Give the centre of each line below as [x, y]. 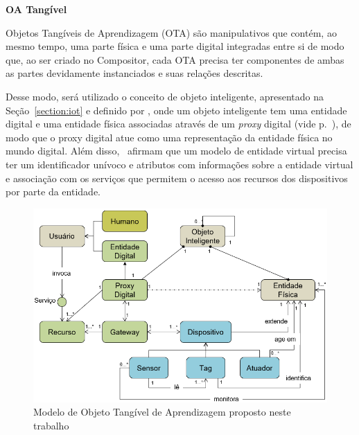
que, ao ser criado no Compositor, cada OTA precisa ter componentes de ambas [175, 59]
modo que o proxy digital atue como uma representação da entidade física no [169, 137]
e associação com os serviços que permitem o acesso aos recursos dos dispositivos [177, 178]
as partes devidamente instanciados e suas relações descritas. [134, 73]
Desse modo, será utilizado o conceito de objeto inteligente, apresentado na [165, 96]
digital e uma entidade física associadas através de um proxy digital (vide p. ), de [178, 124]
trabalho [51, 425]
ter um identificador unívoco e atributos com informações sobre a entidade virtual [179, 164]
